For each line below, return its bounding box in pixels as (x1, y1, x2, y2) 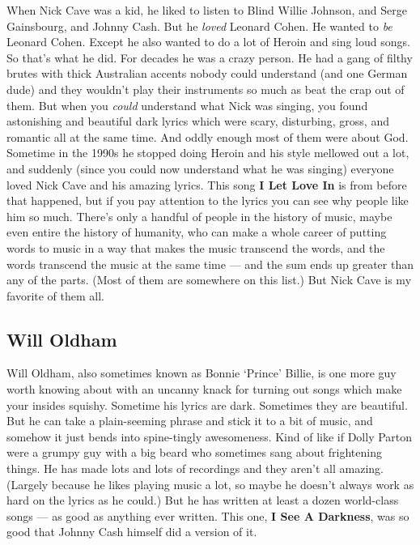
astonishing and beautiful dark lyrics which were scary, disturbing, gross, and (6, 113, 389, 130)
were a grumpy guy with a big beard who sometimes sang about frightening (6, 444, 382, 461)
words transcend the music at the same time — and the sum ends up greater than (6, 255, 414, 272)
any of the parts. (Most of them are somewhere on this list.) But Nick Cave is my (6, 271, 412, 288)
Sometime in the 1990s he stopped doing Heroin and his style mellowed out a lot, (6, 144, 409, 161)
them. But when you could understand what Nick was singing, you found (6, 96, 368, 113)
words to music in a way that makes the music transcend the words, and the (6, 239, 385, 256)
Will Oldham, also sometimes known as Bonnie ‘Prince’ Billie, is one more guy (6, 364, 397, 381)
